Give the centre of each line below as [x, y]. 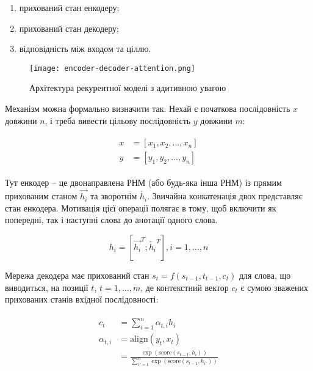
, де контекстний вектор [185, 287]
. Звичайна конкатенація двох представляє [225, 196]
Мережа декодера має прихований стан [77, 275]
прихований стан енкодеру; [69, 7]
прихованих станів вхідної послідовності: [82, 299]
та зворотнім [113, 196]
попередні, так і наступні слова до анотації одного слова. [111, 220]
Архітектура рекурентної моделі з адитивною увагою [128, 88]
